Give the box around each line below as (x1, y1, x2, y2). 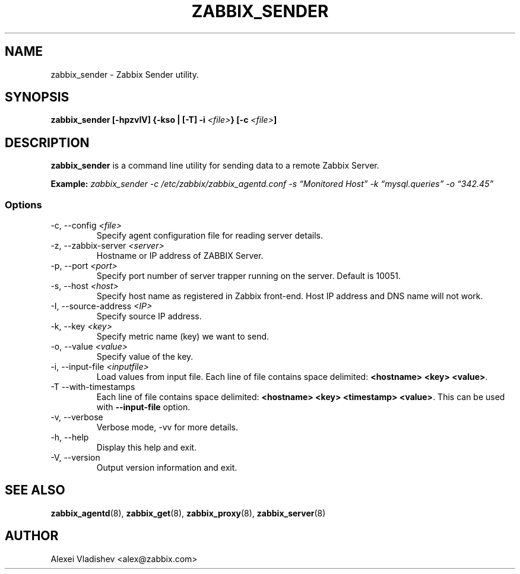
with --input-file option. (96, 402, 191, 413)
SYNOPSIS (5, 90, 69, 105)
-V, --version (50, 452, 100, 463)
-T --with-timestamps (50, 382, 135, 392)
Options (5, 198, 42, 211)
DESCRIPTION (5, 135, 90, 150)
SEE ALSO (5, 483, 65, 498)
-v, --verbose (50, 412, 103, 423)
